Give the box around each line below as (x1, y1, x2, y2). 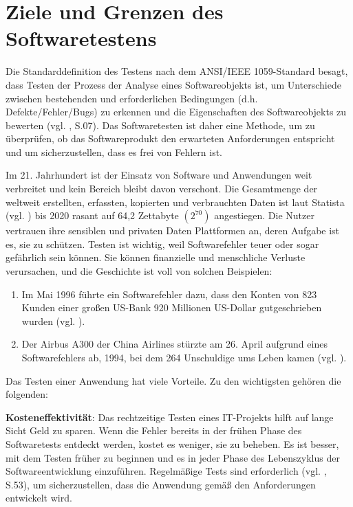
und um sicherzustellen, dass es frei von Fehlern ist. (6, 144, 222, 159)
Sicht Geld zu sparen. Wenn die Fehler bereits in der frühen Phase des (6, 423, 302, 438)
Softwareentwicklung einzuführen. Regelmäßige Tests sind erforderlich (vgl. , (6, 464, 327, 478)
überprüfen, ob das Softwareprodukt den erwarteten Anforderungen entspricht (6, 131, 335, 146)
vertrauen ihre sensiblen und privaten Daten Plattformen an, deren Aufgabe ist (6, 223, 340, 238)
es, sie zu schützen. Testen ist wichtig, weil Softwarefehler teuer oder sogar (6, 236, 319, 251)
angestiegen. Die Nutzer (214, 208, 314, 223)
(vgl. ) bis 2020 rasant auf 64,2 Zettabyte (6, 208, 179, 223)
